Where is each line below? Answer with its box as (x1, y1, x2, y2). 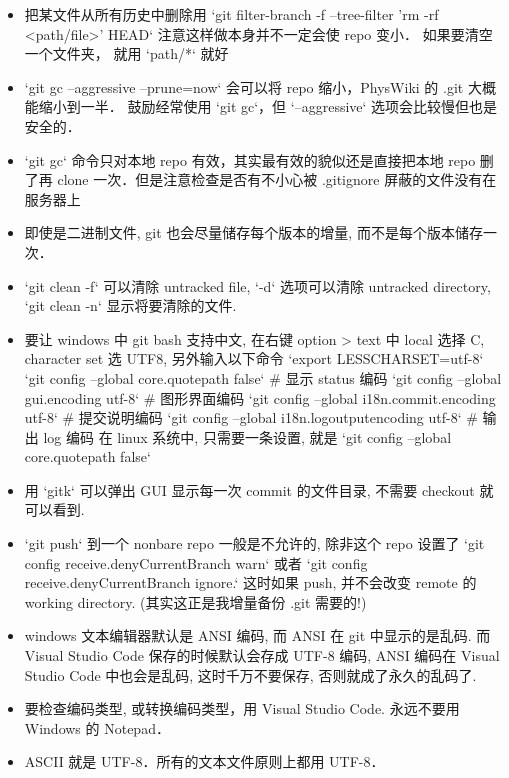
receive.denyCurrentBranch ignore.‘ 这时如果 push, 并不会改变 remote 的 (24, 572, 477, 593)
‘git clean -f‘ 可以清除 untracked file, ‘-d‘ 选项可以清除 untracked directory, (24, 275, 491, 296)
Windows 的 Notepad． (24, 717, 170, 738)
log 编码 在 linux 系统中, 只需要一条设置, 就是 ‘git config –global (43, 426, 452, 447)
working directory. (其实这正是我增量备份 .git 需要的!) (24, 591, 367, 612)
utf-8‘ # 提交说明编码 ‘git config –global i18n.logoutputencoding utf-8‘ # (24, 407, 478, 428)
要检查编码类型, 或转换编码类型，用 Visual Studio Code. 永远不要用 (24, 698, 460, 719)
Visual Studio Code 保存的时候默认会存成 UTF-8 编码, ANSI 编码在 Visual (24, 645, 500, 666)
